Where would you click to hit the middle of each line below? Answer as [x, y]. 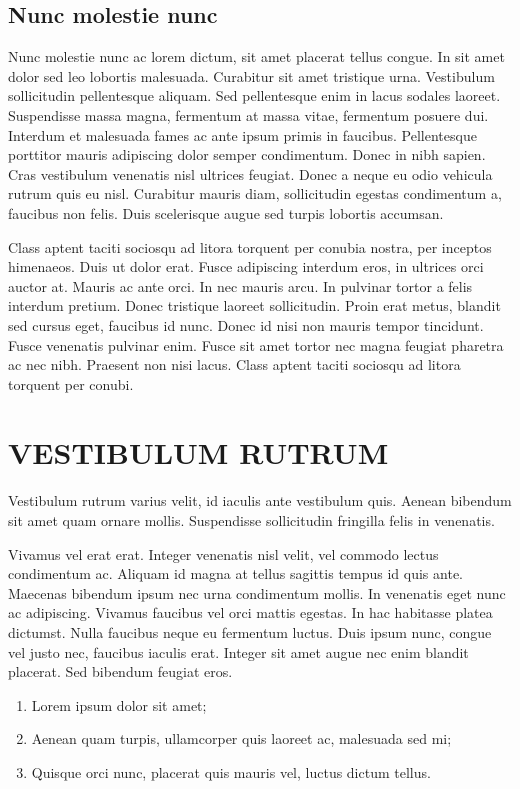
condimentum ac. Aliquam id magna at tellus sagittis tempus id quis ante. [235, 573]
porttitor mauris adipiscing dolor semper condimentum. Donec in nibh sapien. [247, 154]
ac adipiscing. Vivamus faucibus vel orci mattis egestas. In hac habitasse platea [250, 612]
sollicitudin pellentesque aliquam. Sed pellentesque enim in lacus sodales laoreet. [254, 95]
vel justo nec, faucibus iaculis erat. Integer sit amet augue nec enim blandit [238, 651]
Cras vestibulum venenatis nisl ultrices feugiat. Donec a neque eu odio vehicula [250, 173]
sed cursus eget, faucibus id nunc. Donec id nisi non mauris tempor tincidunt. [246, 324]
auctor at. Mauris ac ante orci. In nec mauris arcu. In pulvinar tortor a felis [240, 285]
